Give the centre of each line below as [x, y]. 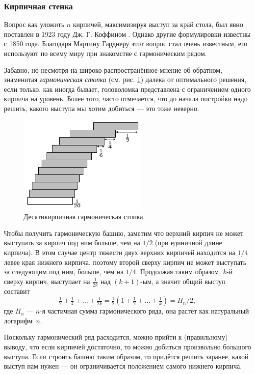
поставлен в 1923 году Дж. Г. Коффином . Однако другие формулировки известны [127, 34]
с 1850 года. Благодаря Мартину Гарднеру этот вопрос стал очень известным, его [126, 43]
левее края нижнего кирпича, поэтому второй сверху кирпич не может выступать [125, 262]
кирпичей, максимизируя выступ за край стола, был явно [158, 24]
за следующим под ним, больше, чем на [64, 272]
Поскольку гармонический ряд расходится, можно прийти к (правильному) [116, 337]
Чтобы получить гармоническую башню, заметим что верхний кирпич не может [124, 233]
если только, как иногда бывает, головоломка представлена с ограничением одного [127, 89]
